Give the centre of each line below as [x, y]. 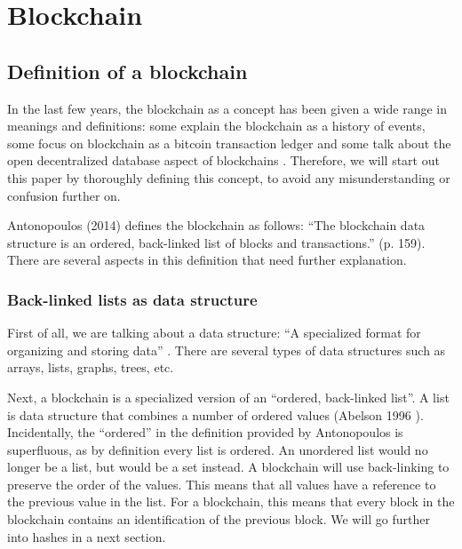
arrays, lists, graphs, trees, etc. [91, 367]
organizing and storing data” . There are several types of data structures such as [227, 350]
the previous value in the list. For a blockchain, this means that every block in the [231, 501]
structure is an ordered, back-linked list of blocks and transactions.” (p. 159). [216, 242]
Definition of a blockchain [127, 71]
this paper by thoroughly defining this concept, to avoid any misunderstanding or [229, 177]
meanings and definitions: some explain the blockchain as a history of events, [216, 126]
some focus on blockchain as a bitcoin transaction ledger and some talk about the [229, 143]
